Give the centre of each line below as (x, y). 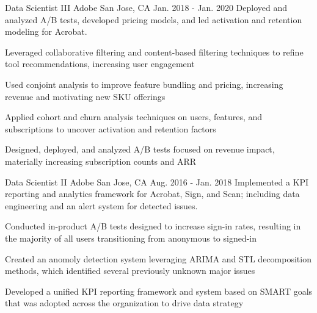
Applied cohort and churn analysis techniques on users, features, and (134, 117)
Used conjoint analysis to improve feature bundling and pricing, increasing (144, 84)
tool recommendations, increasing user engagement (100, 64)
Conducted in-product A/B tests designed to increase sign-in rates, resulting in (153, 226)
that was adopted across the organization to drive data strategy (124, 303)
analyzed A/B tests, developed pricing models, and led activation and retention (154, 19)
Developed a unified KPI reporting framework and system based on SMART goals (159, 291)
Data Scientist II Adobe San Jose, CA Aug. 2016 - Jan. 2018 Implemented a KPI (157, 182)
